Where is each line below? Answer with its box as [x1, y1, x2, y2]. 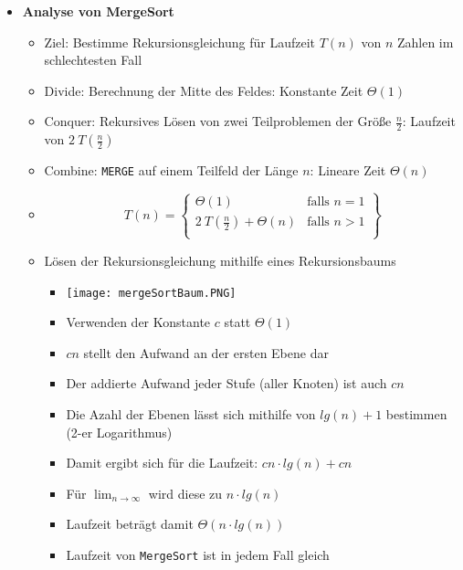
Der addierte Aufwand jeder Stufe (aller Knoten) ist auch [66, 374, 387, 393]
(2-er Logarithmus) [66, 422, 173, 441]
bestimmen [385, 404, 447, 423]
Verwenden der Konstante [66, 312, 211, 332]
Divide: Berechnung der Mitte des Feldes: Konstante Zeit [44, 80, 363, 100]
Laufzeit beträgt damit [66, 514, 194, 533]
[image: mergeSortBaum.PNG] [66, 286, 237, 300]
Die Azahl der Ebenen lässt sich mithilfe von [66, 404, 316, 423]
